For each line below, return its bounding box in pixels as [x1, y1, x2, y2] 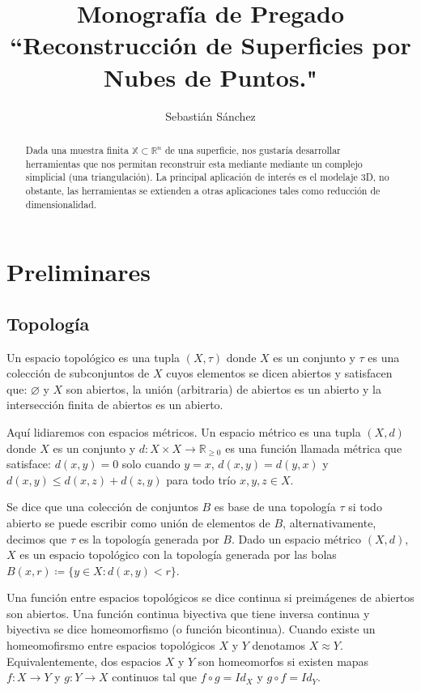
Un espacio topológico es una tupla [6, 348, 181, 365]
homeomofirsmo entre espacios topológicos [6, 637, 215, 654]
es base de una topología [214, 498, 336, 515]
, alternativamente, [283, 514, 376, 531]
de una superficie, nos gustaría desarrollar [164, 143, 341, 156]
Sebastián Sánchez [165, 107, 256, 124]
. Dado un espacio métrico [231, 530, 362, 547]
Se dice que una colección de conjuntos [6, 498, 198, 515]
